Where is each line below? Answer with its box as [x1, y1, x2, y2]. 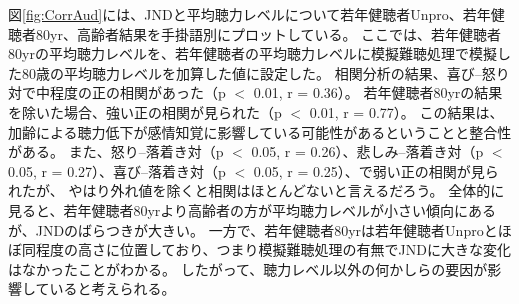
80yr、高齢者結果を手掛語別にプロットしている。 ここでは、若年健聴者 [35, 23, 502, 44]
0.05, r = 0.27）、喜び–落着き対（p [8, 160, 226, 181]
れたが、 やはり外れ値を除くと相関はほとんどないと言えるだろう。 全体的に [8, 180, 505, 201]
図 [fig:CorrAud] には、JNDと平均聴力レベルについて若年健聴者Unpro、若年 [8, 4, 491, 24]
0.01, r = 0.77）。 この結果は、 [309, 101, 504, 122]
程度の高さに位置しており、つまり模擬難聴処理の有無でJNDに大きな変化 [35, 239, 511, 260]
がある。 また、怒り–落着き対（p [8, 141, 224, 162]
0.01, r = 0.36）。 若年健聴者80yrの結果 [253, 82, 503, 103]
